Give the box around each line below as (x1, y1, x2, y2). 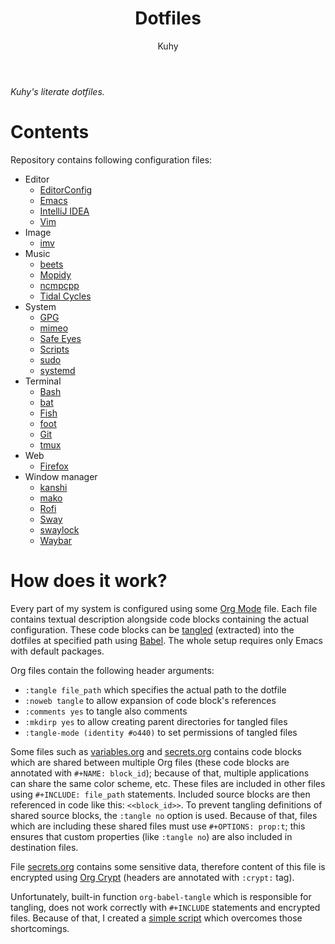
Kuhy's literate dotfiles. (10, 85, 105, 97)
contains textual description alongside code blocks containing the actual (10, 613, 309, 625)
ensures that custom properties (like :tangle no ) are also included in (10, 830, 293, 842)
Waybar (39, 534, 73, 546)
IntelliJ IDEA (39, 205, 90, 217)
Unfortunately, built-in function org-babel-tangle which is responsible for (10, 890, 312, 902)
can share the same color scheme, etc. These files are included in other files (10, 777, 326, 789)
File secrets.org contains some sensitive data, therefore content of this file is (10, 860, 326, 872)
